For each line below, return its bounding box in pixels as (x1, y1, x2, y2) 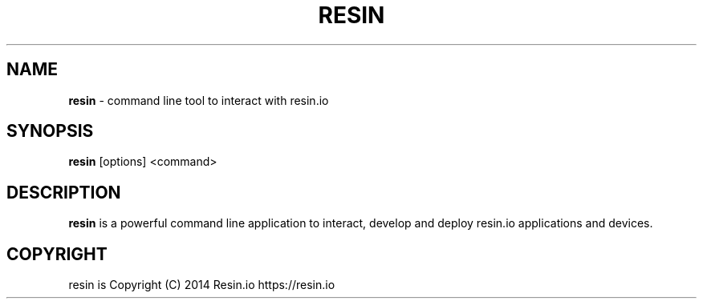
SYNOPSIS (6, 121, 94, 142)
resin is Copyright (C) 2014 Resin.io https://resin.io (68, 278, 335, 292)
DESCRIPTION (6, 182, 121, 203)
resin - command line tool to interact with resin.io (68, 93, 329, 107)
